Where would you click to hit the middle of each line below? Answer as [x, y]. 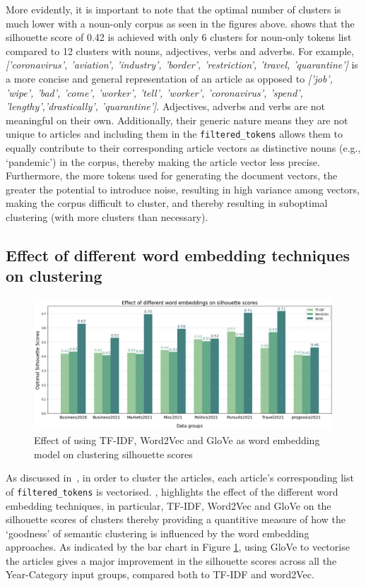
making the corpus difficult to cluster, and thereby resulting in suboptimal [167, 203]
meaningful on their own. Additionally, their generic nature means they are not [177, 120]
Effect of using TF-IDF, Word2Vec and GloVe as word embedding [177, 440]
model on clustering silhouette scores [113, 454]
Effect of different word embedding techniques [178, 255]
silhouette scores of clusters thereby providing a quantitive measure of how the [176, 519]
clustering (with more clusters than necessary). [107, 216]
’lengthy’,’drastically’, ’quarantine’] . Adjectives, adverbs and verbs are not [166, 106]
